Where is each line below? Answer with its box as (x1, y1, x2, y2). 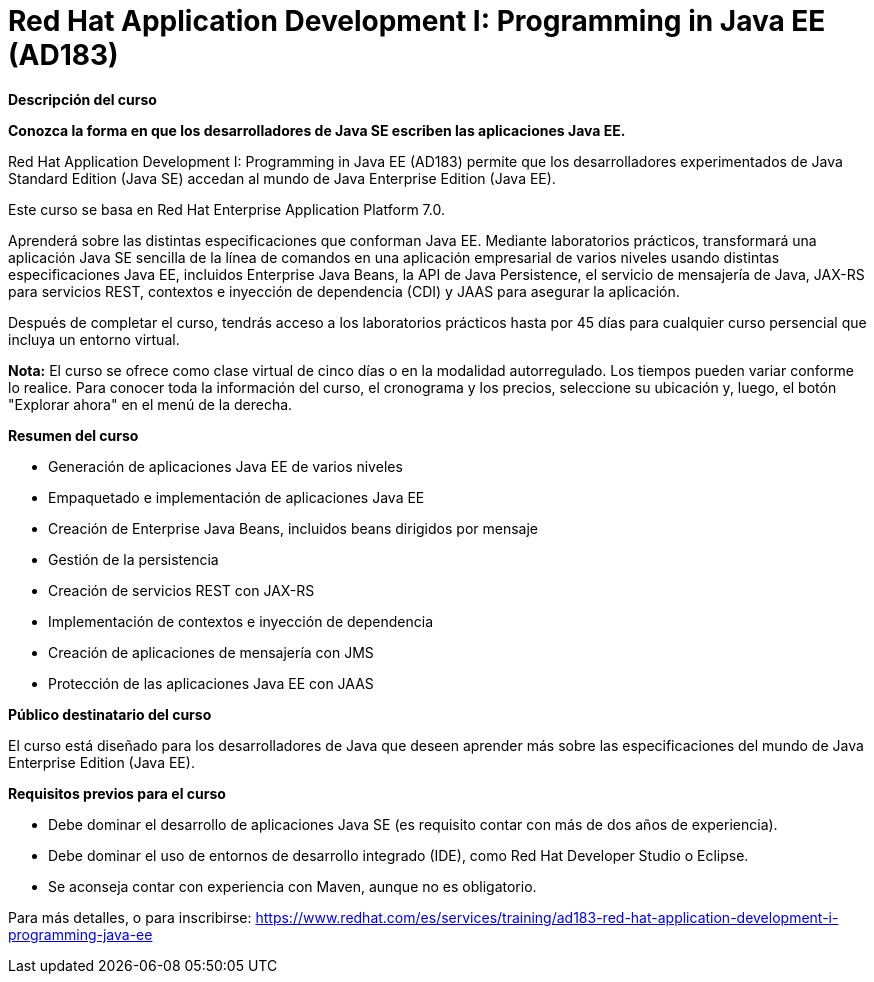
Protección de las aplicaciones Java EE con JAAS (48, 674, 374, 692)
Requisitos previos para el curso (8, 784, 226, 802)
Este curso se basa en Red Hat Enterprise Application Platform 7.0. (8, 200, 445, 218)
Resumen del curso (8, 426, 139, 444)
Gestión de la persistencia (48, 550, 219, 568)
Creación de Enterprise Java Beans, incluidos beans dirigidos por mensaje (48, 519, 538, 537)
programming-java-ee (8, 925, 153, 943)
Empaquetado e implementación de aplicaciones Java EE (48, 488, 425, 506)
